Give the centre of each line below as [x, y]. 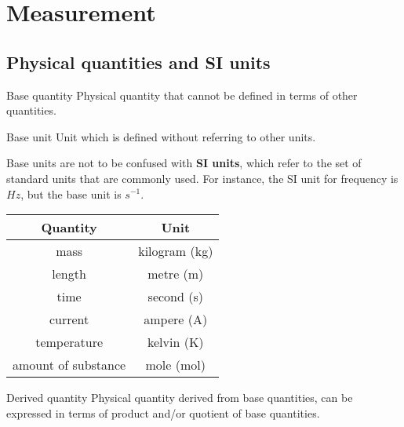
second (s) [175, 297]
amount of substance [69, 365]
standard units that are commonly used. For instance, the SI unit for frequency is [202, 178]
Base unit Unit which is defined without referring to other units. [161, 136]
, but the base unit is [71, 193]
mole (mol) [175, 365]
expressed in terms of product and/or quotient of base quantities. [163, 412]
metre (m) [176, 274]
